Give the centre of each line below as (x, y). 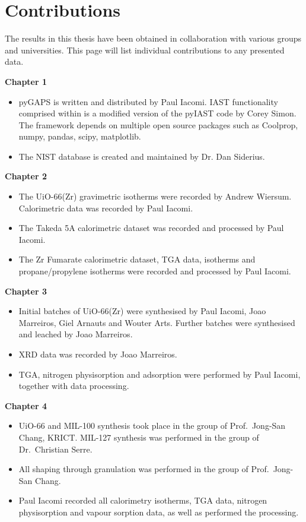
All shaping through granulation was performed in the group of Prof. (144, 469)
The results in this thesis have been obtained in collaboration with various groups (153, 38)
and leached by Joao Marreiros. (76, 334)
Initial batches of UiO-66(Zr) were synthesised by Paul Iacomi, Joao (142, 311)
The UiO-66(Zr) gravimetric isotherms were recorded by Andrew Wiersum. (155, 196)
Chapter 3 (26, 291)
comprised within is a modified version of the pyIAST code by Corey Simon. (157, 113)
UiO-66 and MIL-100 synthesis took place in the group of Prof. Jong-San (152, 425)
